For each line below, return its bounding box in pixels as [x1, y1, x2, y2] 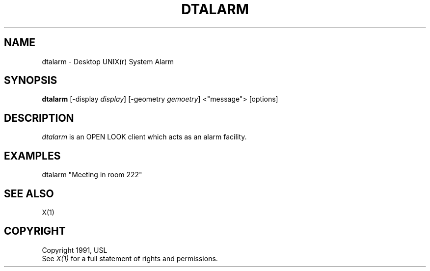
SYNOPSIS [4, 74, 57, 87]
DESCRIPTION [4, 111, 74, 124]
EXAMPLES [4, 149, 61, 162]
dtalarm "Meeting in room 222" [42, 170, 142, 179]
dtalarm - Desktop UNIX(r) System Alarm [42, 57, 174, 66]
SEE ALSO [4, 187, 54, 200]
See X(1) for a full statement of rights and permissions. [42, 254, 218, 263]
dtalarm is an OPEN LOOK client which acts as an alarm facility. [42, 133, 247, 141]
